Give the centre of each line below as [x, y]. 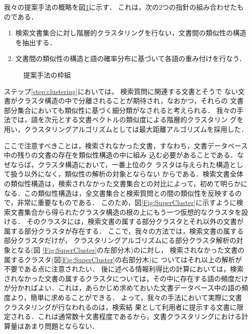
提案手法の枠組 [47, 74]
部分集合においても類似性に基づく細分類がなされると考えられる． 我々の [120, 110]
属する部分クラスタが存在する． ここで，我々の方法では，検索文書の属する [124, 231]
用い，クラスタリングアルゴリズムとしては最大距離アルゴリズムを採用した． [126, 129]
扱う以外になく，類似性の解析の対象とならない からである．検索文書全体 [127, 174]
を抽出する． [36, 42]
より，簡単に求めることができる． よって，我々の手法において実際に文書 [126, 297]
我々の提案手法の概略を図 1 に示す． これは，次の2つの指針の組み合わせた [121, 7]
